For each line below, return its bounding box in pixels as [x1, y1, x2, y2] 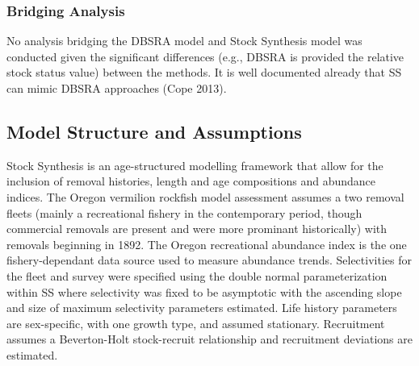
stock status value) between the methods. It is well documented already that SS [6, 64, 402, 81]
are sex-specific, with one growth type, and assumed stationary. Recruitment [6, 314, 385, 331]
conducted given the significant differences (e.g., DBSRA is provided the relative [6, 48, 404, 64]
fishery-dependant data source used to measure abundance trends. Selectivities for [6, 252, 412, 268]
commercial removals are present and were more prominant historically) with [6, 220, 388, 237]
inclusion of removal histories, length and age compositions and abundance [6, 173, 376, 189]
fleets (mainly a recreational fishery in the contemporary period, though [6, 204, 362, 221]
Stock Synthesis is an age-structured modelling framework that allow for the [6, 156, 383, 173]
